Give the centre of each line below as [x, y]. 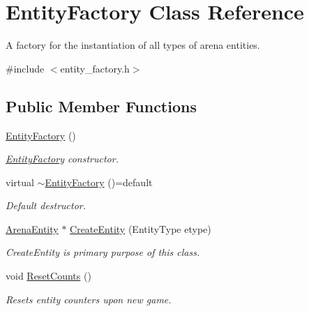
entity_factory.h [95, 68]
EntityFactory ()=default [99, 182]
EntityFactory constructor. [62, 159]
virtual [20, 182]
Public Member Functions [101, 106]
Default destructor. [46, 205]
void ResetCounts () [48, 276]
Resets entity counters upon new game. [89, 299]
